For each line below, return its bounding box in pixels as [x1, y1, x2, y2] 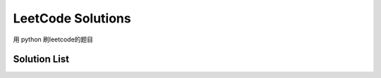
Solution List [13, 53, 70, 65]
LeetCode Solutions [13, 11, 131, 26]
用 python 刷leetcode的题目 [13, 35, 94, 44]
